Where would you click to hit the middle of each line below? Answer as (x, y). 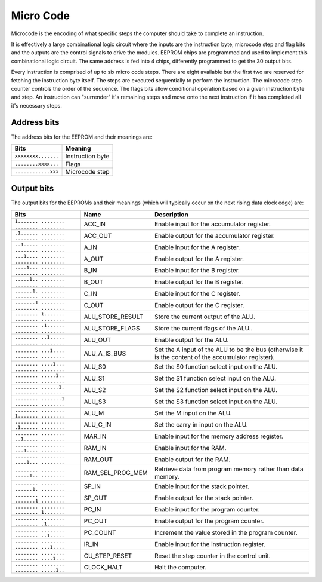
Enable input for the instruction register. (210, 544)
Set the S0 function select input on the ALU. (216, 366)
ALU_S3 (95, 402)
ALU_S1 (94, 378)
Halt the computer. (180, 567)
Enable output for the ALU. (191, 339)
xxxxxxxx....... (37, 156)
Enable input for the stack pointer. (202, 486)
